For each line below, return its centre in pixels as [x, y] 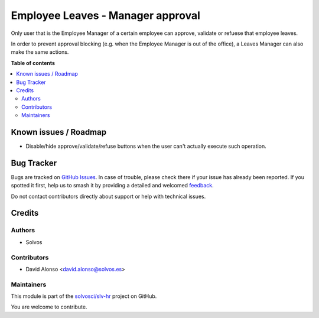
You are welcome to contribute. [49, 307]
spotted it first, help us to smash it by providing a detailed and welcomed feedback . [112, 186]
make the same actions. [40, 52]
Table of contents [33, 63]
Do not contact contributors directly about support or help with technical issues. [108, 196]
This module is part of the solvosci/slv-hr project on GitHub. [84, 296]
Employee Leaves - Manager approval [106, 15]
